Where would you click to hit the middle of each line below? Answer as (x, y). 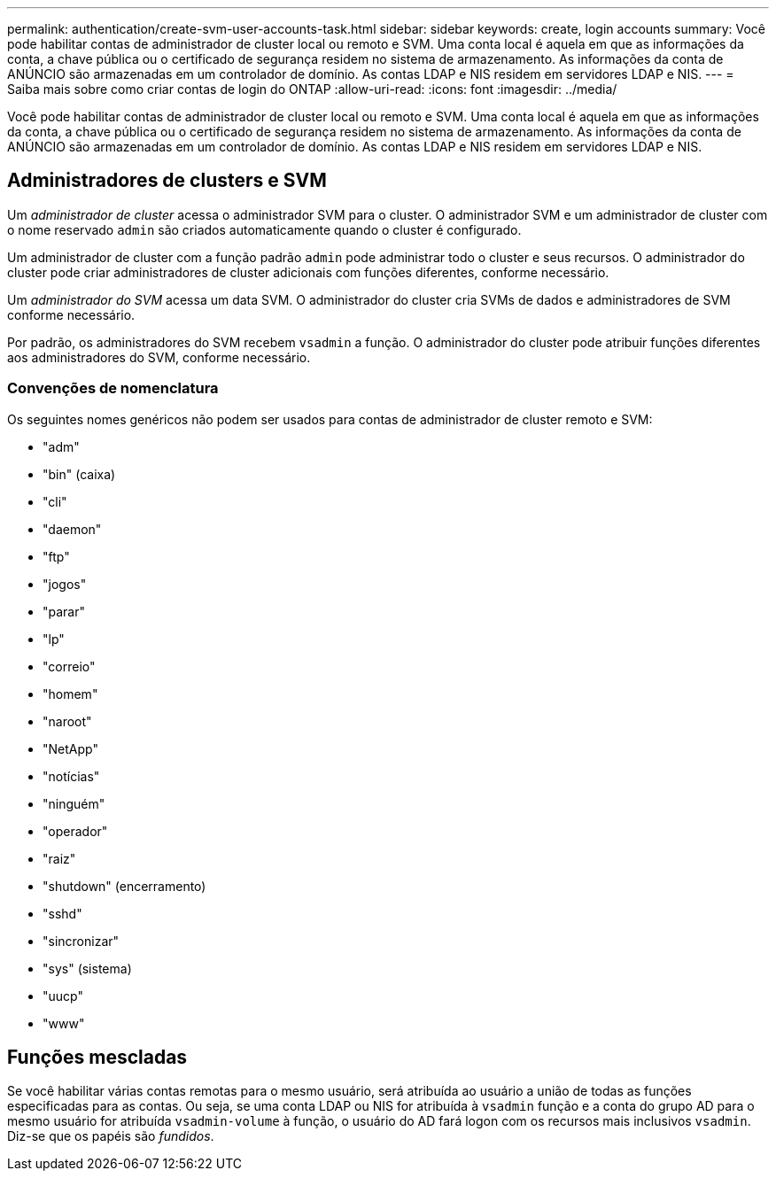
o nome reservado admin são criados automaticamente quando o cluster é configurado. (264, 229)
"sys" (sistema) (87, 968)
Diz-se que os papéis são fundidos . (111, 1136)
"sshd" (62, 913)
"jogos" (65, 584)
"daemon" (72, 529)
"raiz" (59, 858)
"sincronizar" (81, 941)
